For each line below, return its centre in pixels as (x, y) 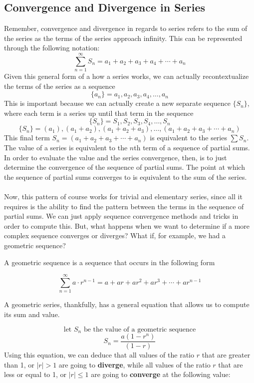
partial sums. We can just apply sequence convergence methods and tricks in (121, 216)
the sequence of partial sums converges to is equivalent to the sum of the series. (126, 177)
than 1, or (19, 364)
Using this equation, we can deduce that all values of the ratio (99, 355)
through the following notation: (52, 48)
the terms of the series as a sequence (60, 86)
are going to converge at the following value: (161, 374)
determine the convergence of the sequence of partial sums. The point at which (125, 167)
